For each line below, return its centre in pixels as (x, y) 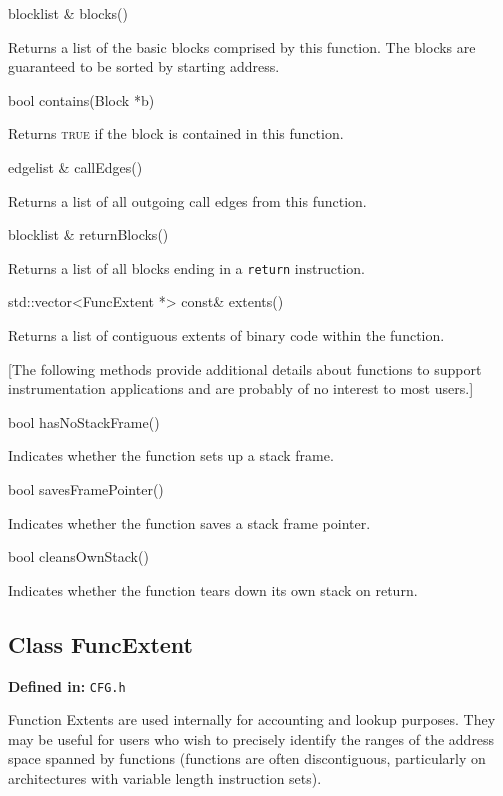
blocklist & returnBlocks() (88, 234)
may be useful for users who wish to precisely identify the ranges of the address (251, 738)
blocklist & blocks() (68, 13)
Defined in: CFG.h (67, 685)
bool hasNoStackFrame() (84, 421)
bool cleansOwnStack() (78, 556)
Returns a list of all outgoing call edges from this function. (187, 200)
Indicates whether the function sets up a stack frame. (171, 455)
